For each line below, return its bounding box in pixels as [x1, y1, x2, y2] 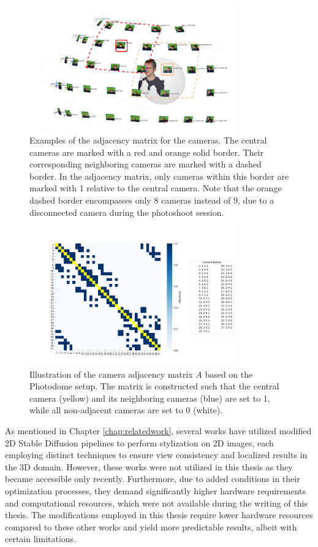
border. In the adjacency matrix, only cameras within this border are [29, 169, 289, 182]
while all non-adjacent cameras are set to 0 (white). [29, 404, 223, 416]
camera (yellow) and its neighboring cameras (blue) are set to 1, [29, 391, 270, 404]
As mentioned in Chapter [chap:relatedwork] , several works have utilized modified [5, 424, 312, 437]
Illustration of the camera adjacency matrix [29, 367, 193, 380]
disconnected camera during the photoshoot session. [29, 205, 224, 218]
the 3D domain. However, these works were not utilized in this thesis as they [5, 460, 293, 473]
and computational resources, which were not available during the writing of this [5, 496, 308, 509]
